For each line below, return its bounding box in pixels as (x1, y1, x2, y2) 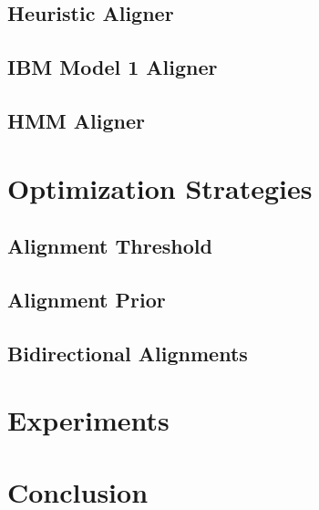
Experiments (7, 401, 170, 439)
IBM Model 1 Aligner (7, 53, 218, 81)
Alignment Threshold (7, 232, 212, 260)
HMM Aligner (7, 106, 145, 134)
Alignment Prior (7, 285, 166, 313)
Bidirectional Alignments (7, 338, 248, 367)
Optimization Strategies (7, 169, 313, 206)
